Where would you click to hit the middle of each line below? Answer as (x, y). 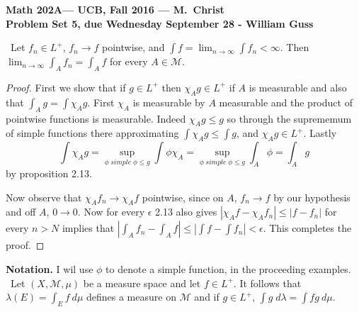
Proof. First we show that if (66, 87)
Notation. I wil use (50, 268)
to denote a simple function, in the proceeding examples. (228, 268)
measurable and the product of (286, 102)
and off (21, 212)
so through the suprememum (289, 118)
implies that (88, 228)
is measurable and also (298, 87)
